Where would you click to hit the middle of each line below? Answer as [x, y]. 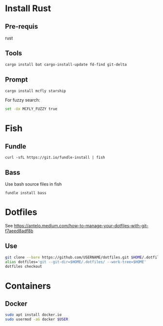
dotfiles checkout [24, 266]
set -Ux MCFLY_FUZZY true [31, 109]
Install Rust [28, 9]
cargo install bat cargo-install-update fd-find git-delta [66, 64]
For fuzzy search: [23, 100]
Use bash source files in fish [33, 184]
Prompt [16, 80]
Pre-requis [22, 26]
